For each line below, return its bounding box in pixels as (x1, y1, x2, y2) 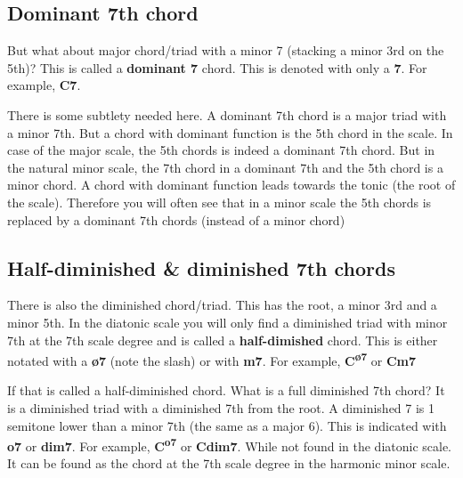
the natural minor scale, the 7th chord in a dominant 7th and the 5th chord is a (7, 158, 443, 176)
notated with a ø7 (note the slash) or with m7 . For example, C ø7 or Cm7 (7, 349, 417, 369)
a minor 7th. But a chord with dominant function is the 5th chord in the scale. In (7, 123, 453, 142)
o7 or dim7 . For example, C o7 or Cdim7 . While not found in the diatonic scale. (7, 434, 452, 455)
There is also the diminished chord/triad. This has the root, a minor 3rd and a (7, 296, 437, 314)
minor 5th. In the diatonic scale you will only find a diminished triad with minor (7, 312, 448, 331)
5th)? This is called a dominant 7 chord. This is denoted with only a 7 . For (7, 58, 427, 77)
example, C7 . (7, 76, 81, 94)
